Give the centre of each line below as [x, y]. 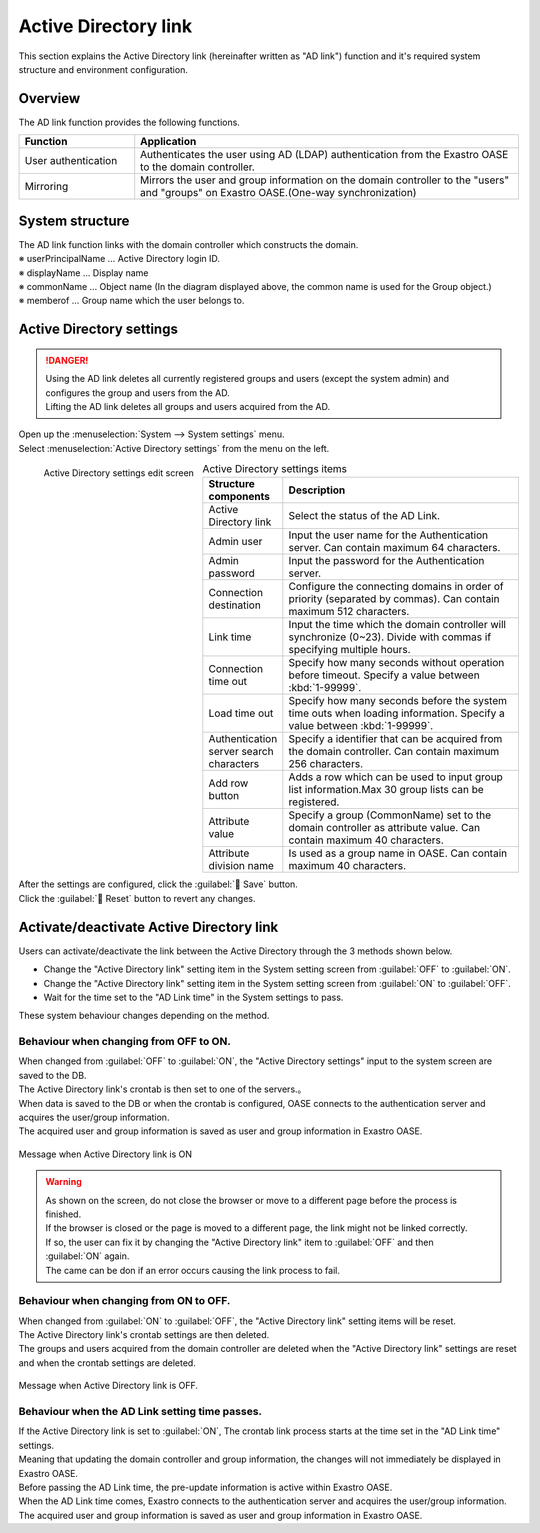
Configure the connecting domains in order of [396, 587]
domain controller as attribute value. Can [384, 828]
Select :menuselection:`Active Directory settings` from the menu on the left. [174, 448]
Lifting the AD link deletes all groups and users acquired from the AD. [187, 406]
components [239, 497]
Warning [63, 1182]
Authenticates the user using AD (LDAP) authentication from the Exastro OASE [324, 155]
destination [235, 605]
